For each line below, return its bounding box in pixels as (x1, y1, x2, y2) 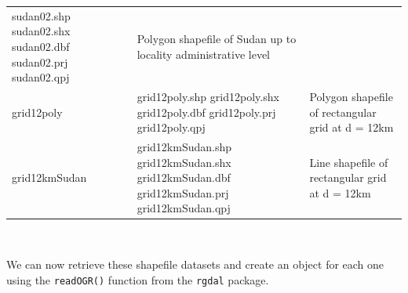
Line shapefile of (309, 154, 388, 170)
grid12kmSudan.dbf (137, 169, 231, 186)
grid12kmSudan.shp (137, 139, 232, 154)
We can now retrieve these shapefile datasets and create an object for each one (6, 256, 384, 273)
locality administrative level (137, 45, 270, 62)
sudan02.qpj (12, 69, 70, 85)
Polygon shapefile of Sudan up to (137, 31, 297, 47)
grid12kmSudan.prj (137, 184, 229, 201)
